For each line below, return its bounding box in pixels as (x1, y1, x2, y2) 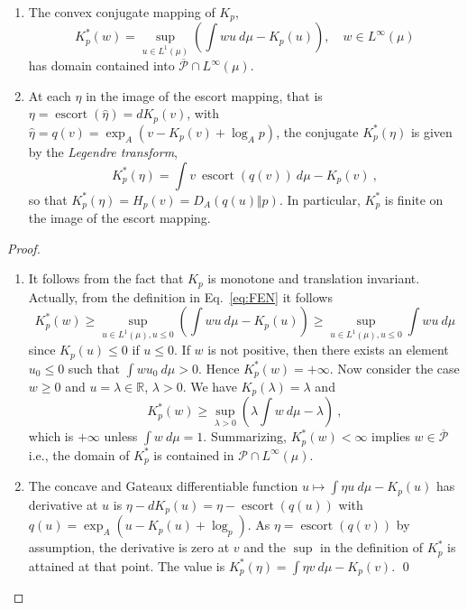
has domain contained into (28, 56, 175, 75)
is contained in (153, 445, 234, 464)
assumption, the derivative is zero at (28, 538, 230, 557)
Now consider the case (337, 358, 460, 377)
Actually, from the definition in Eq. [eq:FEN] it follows (28, 287, 333, 306)
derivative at (28, 494, 98, 513)
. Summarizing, (203, 427, 287, 446)
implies (371, 427, 410, 446)
